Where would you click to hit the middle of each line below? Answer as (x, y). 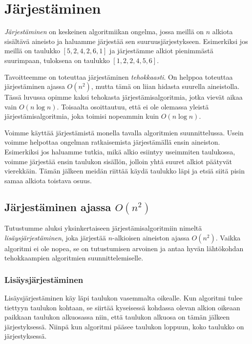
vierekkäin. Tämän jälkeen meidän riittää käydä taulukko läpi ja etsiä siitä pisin (125, 171)
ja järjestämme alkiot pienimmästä (161, 51)
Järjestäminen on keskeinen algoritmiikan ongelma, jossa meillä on (104, 32)
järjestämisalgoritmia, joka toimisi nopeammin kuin (82, 116)
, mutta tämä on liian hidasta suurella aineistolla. (165, 86)
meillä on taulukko (32, 51)
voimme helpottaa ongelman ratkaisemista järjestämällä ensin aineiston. (112, 142)
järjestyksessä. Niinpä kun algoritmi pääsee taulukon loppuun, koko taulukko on (124, 326)
